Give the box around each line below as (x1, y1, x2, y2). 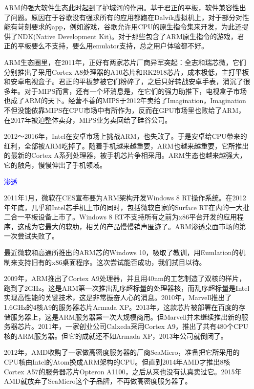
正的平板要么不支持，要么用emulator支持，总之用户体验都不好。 (4, 41, 209, 51)
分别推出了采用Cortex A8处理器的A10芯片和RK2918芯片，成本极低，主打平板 (4, 66, 249, 77)
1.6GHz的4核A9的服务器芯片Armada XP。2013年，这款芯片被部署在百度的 (4, 302, 239, 312)
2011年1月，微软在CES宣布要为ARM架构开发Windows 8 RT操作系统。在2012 (4, 193, 246, 203)
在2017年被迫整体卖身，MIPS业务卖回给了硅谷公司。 (4, 114, 172, 125)
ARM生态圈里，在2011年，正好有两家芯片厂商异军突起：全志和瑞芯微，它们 (4, 57, 246, 67)
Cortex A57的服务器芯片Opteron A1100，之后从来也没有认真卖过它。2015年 (4, 366, 242, 376)
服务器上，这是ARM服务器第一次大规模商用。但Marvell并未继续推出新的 (10, 311, 241, 322)
